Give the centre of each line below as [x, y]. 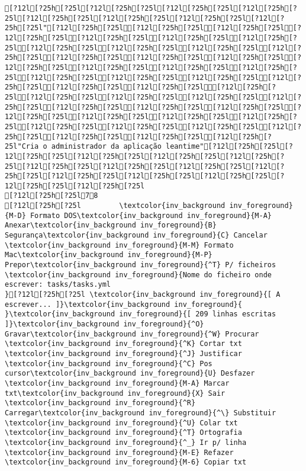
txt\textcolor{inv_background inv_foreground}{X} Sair [115, 393]
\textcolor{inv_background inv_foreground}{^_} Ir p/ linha [126, 442]
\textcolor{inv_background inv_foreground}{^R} [100, 403]
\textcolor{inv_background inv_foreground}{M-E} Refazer [119, 452]
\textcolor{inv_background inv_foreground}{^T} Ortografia [123, 433]
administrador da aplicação [106, 147]
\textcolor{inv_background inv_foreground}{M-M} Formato [119, 245]
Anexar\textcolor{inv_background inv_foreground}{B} [111, 225]
